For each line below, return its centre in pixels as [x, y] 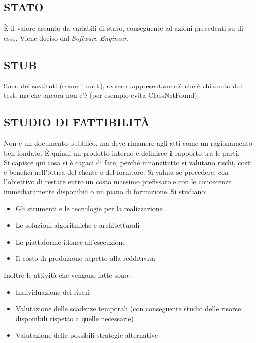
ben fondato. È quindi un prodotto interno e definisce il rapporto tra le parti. [122, 152]
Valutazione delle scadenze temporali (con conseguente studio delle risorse [128, 308]
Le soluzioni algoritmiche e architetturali [78, 225]
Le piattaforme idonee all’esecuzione [71, 241]
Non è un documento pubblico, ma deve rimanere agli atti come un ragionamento [128, 142]
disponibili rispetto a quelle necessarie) [75, 318]
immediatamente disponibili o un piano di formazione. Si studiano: [106, 191]
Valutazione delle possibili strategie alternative [87, 335]
